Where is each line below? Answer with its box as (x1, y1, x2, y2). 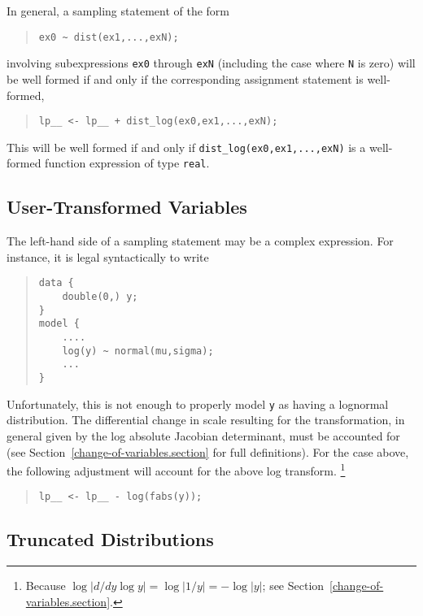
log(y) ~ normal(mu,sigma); (62, 345, 214, 357)
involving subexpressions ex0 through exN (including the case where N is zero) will (7, 54, 416, 72)
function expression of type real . (45, 154, 210, 171)
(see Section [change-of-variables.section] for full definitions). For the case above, (7, 443, 409, 460)
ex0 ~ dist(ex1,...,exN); (38, 31, 179, 43)
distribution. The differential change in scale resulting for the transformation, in (7, 411, 405, 428)
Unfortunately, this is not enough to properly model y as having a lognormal (7, 395, 389, 412)
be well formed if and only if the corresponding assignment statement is (7, 70, 364, 87)
